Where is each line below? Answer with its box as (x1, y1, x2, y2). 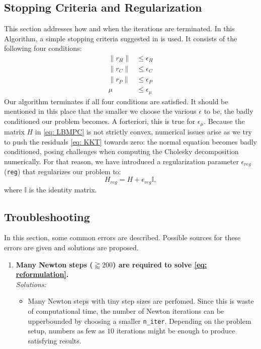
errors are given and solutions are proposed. (4, 242, 139, 252)
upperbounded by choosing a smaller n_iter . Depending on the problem (28, 315, 251, 326)
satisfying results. (28, 335, 81, 345)
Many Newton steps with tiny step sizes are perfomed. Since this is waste (28, 296, 254, 306)
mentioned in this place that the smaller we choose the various (4, 106, 197, 116)
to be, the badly (204, 106, 253, 116)
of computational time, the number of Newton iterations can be (28, 305, 224, 316)
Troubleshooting (4, 208, 90, 224)
